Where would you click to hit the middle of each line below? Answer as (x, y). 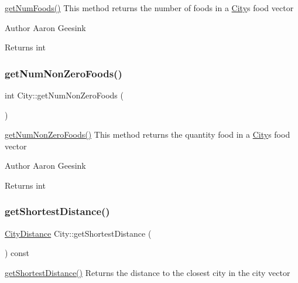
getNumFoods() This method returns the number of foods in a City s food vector (149, 8)
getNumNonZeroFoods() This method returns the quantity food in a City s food (148, 134)
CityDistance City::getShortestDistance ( (78, 233)
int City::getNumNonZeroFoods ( (64, 95)
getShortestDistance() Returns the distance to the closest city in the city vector (148, 272)
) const (17, 253)
